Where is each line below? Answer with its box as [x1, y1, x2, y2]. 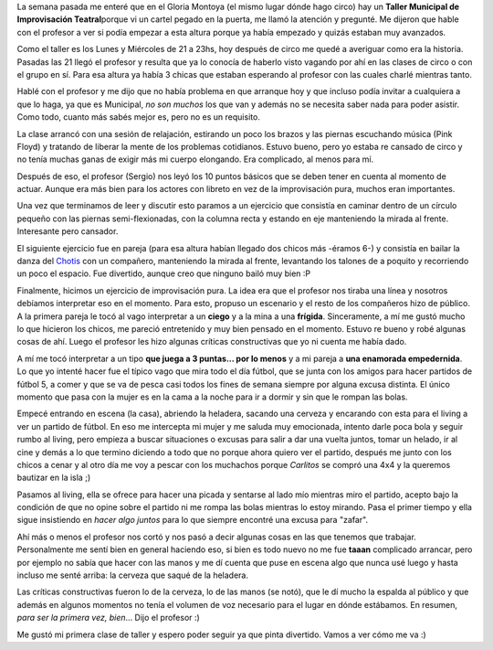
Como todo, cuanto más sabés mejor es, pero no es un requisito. [16, 112, 260, 123]
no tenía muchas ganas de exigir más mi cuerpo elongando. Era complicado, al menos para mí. [16, 154, 374, 165]
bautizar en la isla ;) [16, 472, 91, 484]
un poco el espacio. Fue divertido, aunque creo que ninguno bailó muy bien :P [16, 268, 311, 279]
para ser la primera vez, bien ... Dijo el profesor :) [16, 613, 200, 623]
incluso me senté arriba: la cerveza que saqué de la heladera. [16, 570, 248, 581]
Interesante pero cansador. [16, 226, 119, 237]
